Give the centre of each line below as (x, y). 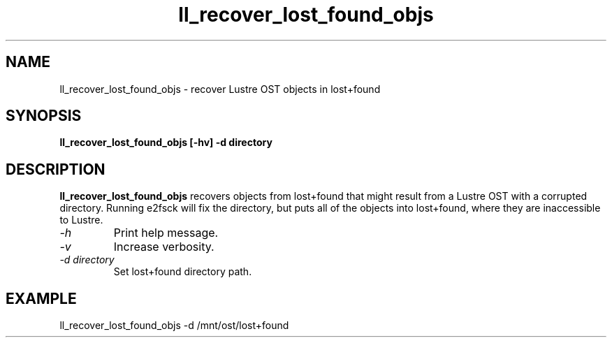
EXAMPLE (41, 298)
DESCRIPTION (56, 169)
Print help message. (166, 233)
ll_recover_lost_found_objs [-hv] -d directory (166, 143)
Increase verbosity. (164, 247)
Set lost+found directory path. (183, 272)
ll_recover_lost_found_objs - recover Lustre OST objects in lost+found (220, 89)
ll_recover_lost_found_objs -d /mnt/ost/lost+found (174, 326)
